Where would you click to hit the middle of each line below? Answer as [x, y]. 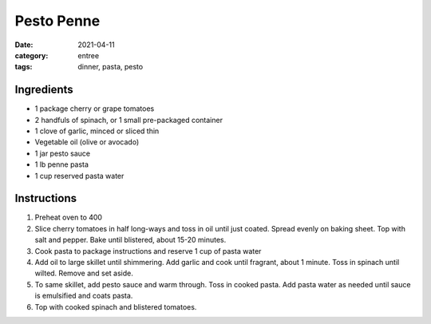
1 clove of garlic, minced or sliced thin [97, 131]
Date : [24, 45]
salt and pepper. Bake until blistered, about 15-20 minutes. [130, 240]
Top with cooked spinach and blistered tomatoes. [116, 306]
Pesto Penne [57, 21]
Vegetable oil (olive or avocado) [87, 142]
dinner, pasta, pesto [111, 67]
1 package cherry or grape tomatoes [95, 109]
